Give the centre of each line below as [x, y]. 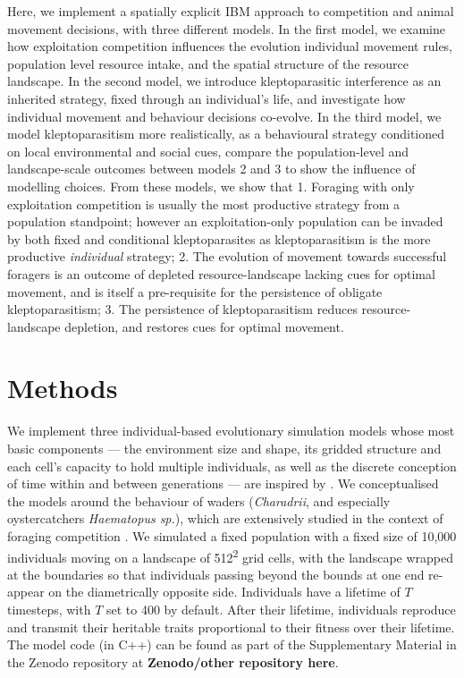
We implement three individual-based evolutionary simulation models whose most [231, 431]
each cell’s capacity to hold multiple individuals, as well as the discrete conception [232, 466]
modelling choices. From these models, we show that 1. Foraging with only [211, 186]
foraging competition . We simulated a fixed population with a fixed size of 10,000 [232, 535]
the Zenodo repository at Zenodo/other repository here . [173, 661]
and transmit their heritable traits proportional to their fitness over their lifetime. [231, 627]
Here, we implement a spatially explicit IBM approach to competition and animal [231, 11]
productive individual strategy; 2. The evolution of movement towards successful [227, 256]
